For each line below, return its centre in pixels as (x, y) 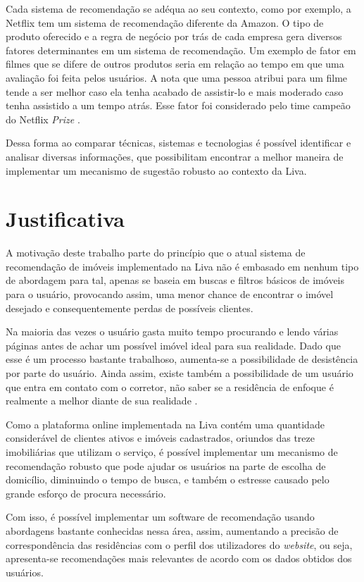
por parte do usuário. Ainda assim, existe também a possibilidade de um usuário (180, 373)
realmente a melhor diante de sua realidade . (102, 401)
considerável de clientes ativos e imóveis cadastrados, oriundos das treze (160, 438)
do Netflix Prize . (43, 119)
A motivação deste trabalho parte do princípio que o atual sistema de (156, 253)
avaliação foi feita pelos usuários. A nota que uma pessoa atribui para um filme (177, 77)
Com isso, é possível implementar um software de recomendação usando (160, 517)
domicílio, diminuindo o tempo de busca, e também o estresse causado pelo (168, 479)
